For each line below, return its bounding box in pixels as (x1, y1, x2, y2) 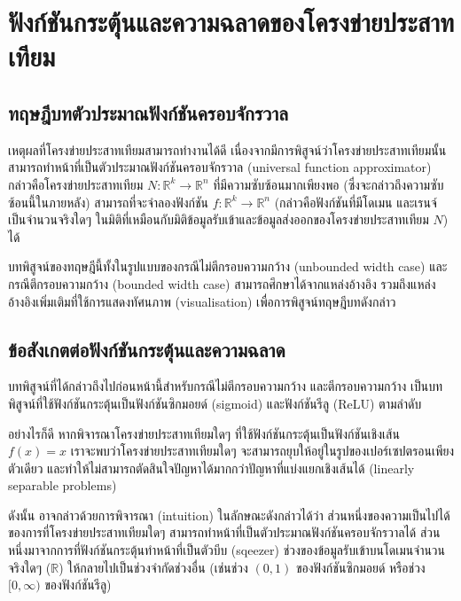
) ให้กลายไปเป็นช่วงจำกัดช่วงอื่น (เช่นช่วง (59, 558, 248, 576)
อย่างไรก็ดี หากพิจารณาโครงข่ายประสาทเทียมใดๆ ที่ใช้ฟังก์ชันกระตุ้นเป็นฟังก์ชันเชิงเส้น (8, 424, 400, 442)
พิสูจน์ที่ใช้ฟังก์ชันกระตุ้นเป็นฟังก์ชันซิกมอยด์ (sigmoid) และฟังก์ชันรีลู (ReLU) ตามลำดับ (8, 394, 422, 412)
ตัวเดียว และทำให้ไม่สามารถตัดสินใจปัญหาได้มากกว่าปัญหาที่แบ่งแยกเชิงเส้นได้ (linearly (8, 458, 415, 477)
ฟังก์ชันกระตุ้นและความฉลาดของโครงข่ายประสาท (8, 4, 455, 40)
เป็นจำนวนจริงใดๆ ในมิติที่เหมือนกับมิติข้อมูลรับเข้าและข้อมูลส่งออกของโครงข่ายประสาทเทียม (8, 210, 429, 229)
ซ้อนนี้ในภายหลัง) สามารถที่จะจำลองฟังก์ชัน (8, 192, 209, 211)
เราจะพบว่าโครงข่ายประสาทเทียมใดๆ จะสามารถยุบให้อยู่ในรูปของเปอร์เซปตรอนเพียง (70, 441, 455, 460)
